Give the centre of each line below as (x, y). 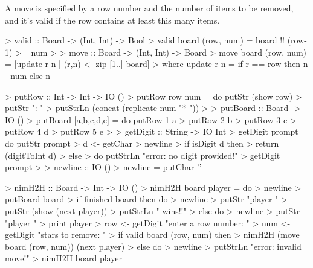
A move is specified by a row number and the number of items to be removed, (149, 8)
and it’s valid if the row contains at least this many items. (112, 20)
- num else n (28, 75)
